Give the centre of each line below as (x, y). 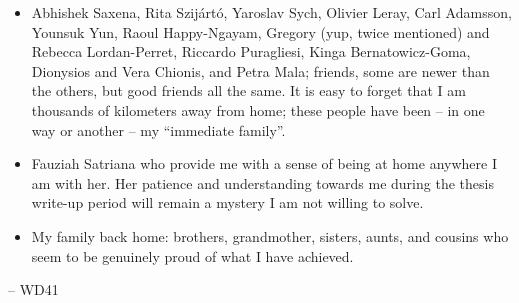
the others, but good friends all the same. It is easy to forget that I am (248, 90)
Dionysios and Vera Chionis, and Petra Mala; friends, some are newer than (260, 70)
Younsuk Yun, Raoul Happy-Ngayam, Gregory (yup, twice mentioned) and (260, 31)
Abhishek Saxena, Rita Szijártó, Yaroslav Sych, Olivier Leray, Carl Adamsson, (271, 12)
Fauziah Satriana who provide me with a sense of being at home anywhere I (264, 163)
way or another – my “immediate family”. (158, 129)
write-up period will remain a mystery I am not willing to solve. (227, 202)
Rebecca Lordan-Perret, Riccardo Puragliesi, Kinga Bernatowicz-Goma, (251, 51)
